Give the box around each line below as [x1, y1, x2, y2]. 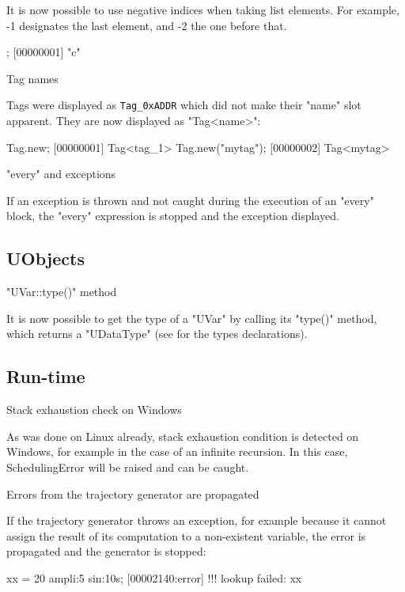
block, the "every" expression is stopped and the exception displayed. [6, 207, 339, 224]
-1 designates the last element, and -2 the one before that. [6, 17, 287, 33]
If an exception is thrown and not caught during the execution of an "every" [6, 192, 374, 208]
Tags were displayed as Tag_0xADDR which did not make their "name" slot [6, 97, 361, 113]
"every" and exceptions [6, 165, 116, 182]
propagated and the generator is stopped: [6, 543, 206, 560]
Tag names [6, 70, 59, 86]
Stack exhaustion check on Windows [6, 401, 182, 418]
